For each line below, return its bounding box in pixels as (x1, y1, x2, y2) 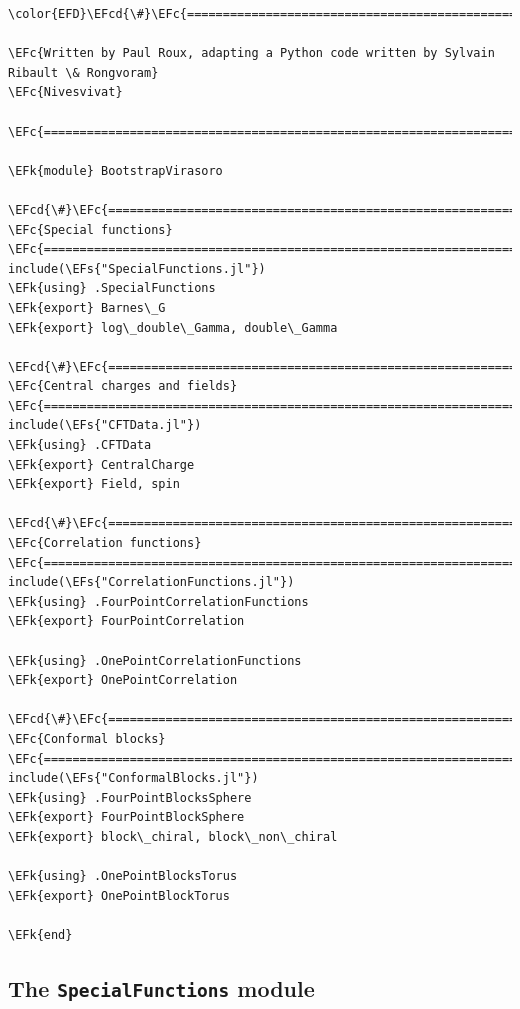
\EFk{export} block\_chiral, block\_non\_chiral (8, 829, 338, 844)
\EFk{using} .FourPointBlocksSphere (8, 790, 252, 805)
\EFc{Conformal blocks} (8, 731, 166, 746)
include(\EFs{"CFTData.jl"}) (8, 418, 202, 433)
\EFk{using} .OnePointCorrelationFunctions (8, 653, 302, 668)
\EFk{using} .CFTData (8, 438, 152, 453)
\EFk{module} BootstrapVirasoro (8, 163, 223, 178)
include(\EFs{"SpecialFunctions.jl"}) (8, 261, 266, 276)
